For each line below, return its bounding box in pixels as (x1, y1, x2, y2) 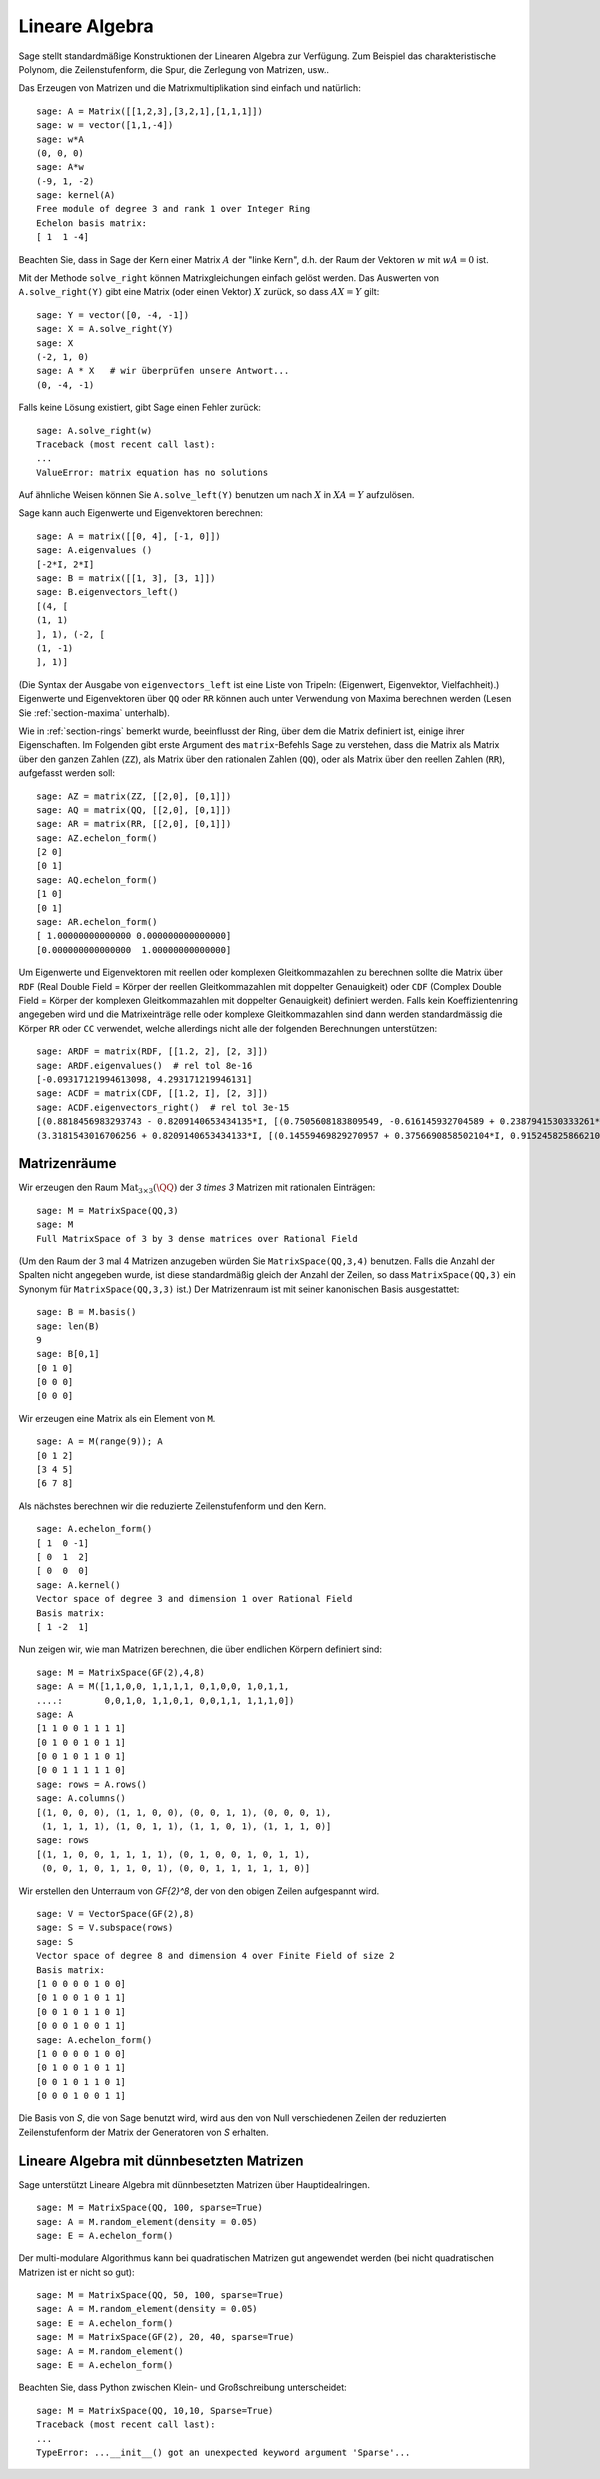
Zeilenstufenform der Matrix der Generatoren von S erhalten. (18, 2126, 269, 2138)
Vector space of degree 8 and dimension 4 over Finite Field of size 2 (36, 1950, 395, 1962)
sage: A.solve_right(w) (36, 425, 153, 436)
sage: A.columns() (36, 1793, 127, 1804)
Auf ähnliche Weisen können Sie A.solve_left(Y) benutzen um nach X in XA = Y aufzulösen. (18, 489, 415, 501)
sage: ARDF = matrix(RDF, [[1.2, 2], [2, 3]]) (36, 1046, 269, 1057)
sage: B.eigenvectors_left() (36, 586, 179, 598)
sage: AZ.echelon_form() (36, 832, 158, 844)
